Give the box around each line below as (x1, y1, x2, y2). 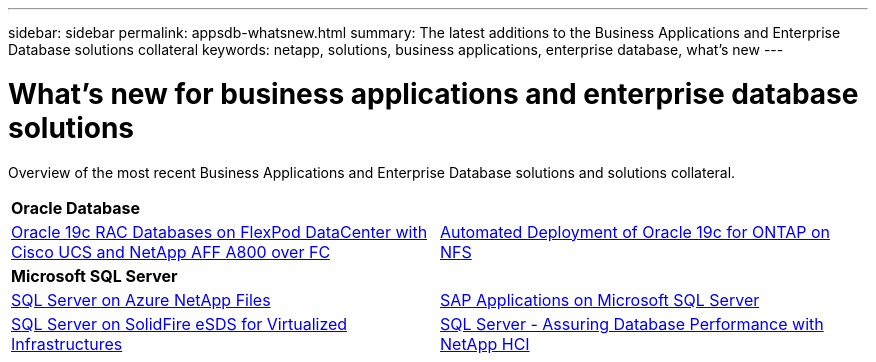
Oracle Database (11, 197, 141, 218)
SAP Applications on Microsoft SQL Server (440, 289, 760, 310)
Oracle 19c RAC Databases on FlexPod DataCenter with (11, 221, 428, 242)
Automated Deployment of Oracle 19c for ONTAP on (440, 221, 831, 242)
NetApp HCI (440, 333, 530, 354)
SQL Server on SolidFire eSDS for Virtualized (11, 313, 348, 334)
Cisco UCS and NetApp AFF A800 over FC (11, 241, 331, 262)
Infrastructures (11, 333, 123, 354)
